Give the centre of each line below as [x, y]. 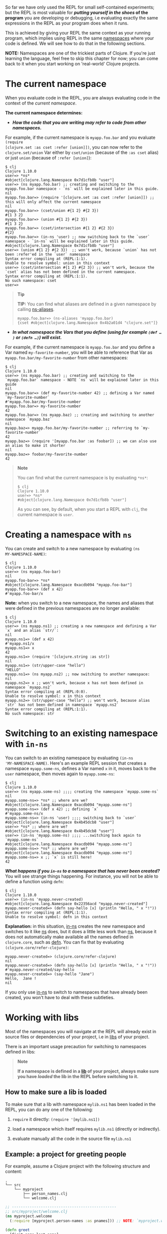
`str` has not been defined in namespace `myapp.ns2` [62, 705]
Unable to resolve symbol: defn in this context [56, 917]
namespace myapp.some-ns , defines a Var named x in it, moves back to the [81, 768]
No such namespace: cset [31, 280]
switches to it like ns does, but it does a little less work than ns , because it [81, 931]
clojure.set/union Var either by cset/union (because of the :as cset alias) [82, 152]
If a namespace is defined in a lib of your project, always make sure [88, 1071]
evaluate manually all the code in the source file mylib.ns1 [72, 1139]
